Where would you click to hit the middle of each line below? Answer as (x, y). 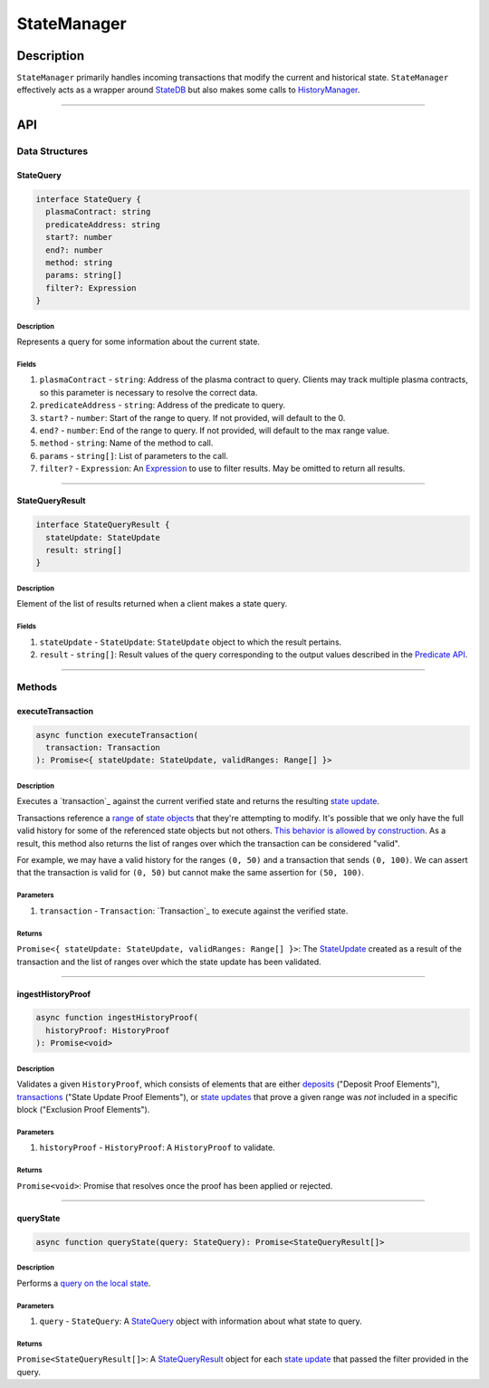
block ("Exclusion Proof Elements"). (83, 1110)
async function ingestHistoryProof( (117, 1018)
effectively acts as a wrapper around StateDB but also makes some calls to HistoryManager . (188, 90)
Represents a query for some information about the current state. (138, 342)
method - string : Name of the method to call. (126, 443)
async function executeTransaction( (117, 735)
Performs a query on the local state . (84, 1283)
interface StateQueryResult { (103, 525)
